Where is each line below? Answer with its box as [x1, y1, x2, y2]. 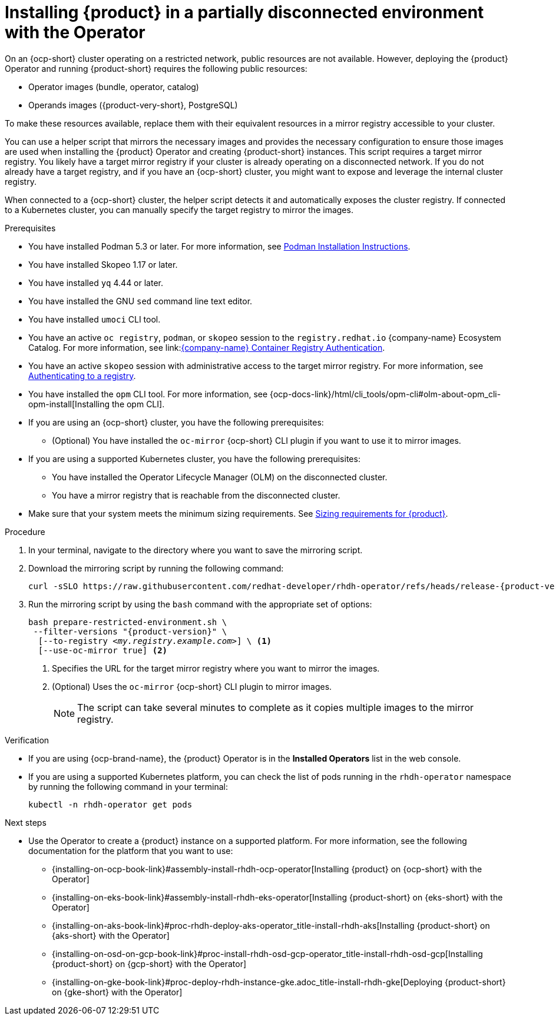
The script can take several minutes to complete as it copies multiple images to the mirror [77, 701, 474, 713]
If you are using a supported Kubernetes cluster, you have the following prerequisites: [28, 453, 360, 464]
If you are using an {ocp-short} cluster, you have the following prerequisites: [28, 417, 324, 427]
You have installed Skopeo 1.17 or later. [28, 259, 178, 270]
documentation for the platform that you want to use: [28, 845, 233, 856]
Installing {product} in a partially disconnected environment [5, 2, 484, 22]
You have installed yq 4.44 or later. [28, 277, 164, 288]
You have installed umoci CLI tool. [28, 314, 161, 324]
